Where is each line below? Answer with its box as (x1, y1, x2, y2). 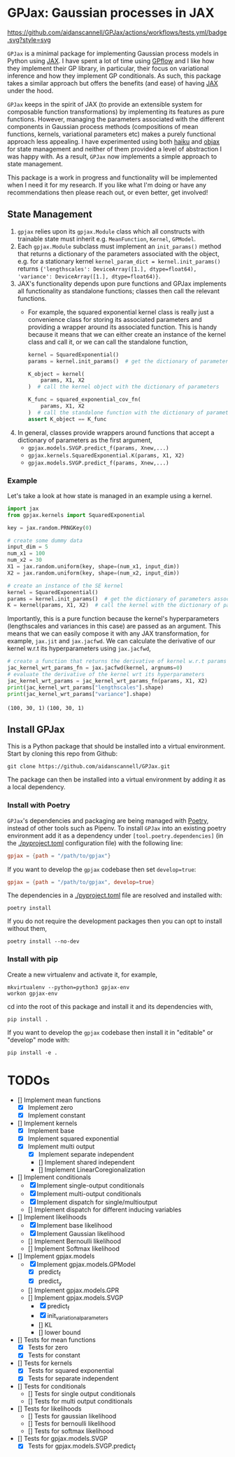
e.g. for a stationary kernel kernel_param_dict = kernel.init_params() (17, 257, 221, 265)
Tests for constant (27, 1351, 80, 1359)
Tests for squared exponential (27, 1367, 114, 1375)
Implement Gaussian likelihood (36, 1230, 125, 1238)
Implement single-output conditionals (36, 1181, 145, 1190)
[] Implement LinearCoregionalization (38, 1166, 145, 1174)
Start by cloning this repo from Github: (7, 749, 117, 758)
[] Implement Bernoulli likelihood (27, 1237, 121, 1246)
